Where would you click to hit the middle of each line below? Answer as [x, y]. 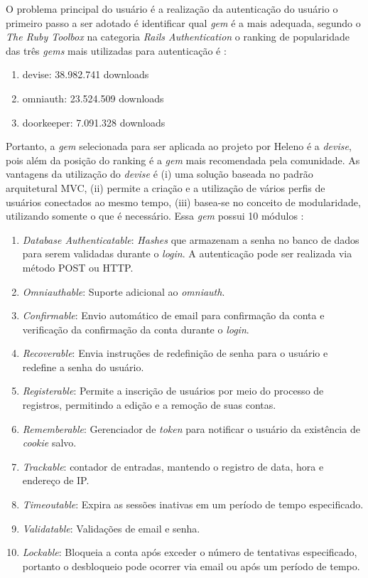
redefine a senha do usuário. [83, 366]
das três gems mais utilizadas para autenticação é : [116, 50]
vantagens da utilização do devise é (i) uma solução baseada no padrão [159, 174]
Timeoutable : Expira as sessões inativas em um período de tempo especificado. [193, 504]
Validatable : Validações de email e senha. [111, 528]
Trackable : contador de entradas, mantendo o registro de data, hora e [173, 466]
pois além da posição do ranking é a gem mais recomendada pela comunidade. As [183, 160]
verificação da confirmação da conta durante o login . [136, 329]
